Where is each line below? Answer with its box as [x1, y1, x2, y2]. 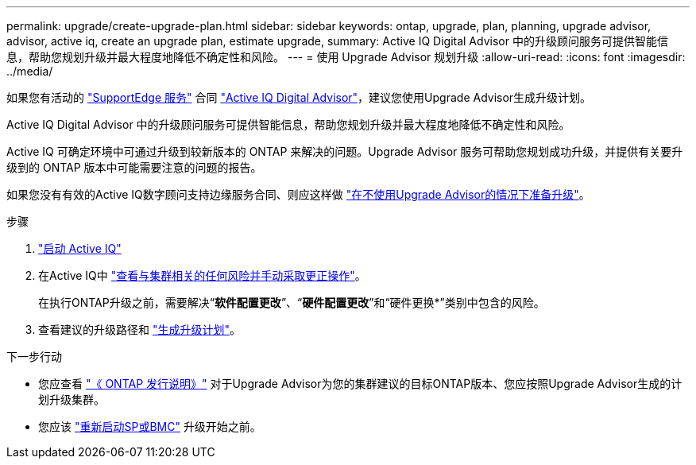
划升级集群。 [38, 393, 105, 406]
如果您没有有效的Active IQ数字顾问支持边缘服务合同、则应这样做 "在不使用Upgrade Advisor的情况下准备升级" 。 [6, 188, 590, 201]
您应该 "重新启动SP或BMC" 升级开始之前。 [38, 420, 261, 433]
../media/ [6, 64, 53, 78]
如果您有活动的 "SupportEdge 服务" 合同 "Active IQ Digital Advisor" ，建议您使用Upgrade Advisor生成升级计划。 [6, 91, 592, 104]
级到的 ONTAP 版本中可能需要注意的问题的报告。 [6, 161, 262, 174]
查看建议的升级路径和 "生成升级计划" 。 [38, 323, 241, 336]
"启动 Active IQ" [38, 242, 122, 255]
